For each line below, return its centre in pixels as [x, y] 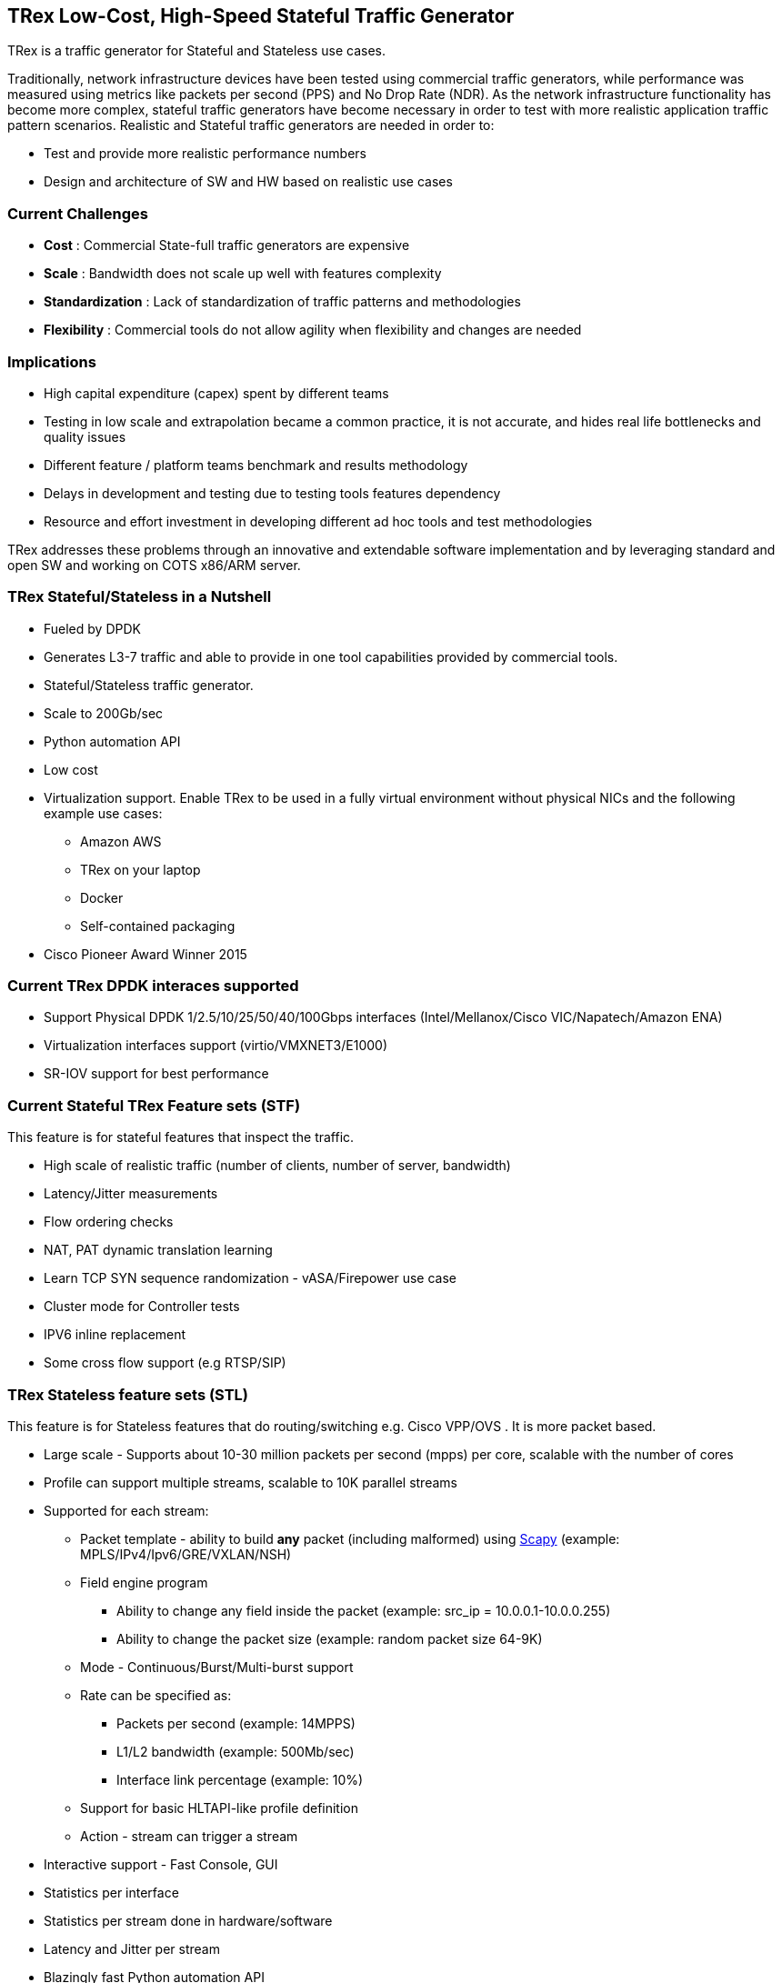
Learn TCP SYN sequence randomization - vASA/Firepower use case [250, 1278]
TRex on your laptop [140, 869]
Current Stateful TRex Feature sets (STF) [154, 1105]
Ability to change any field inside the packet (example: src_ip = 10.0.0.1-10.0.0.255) [364, 1610]
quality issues [85, 436]
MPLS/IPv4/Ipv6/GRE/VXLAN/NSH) [186, 1554]
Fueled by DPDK [92, 628]
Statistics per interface [111, 1892]
